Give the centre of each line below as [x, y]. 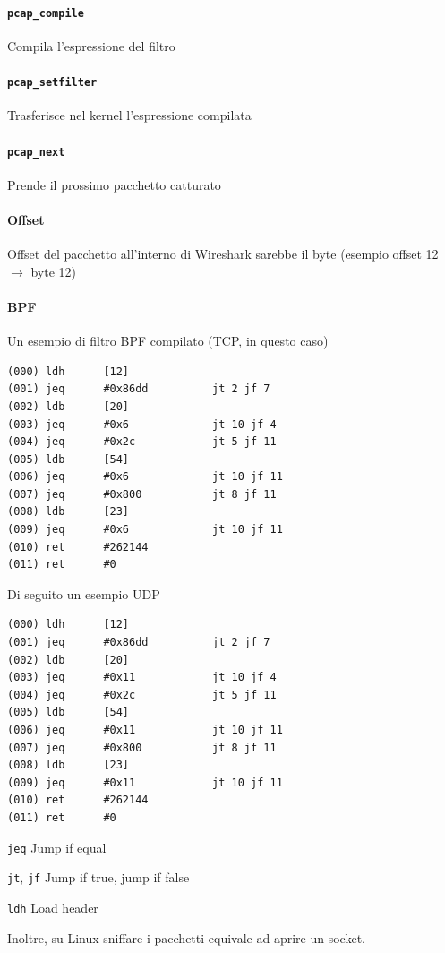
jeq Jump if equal [57, 847]
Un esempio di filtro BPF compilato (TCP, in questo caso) [168, 341]
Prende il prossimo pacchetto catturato [114, 184]
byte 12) [53, 271]
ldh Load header [53, 907]
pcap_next [36, 152]
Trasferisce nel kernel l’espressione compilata [129, 115]
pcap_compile [46, 13]
